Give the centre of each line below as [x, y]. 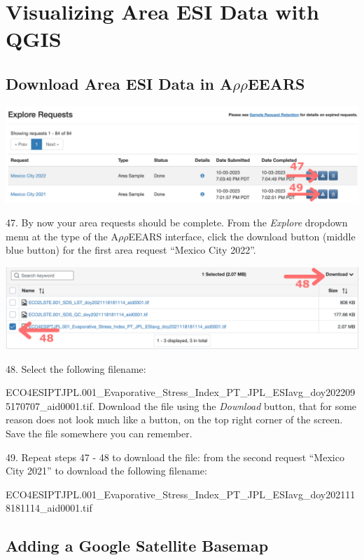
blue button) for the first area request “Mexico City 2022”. [131, 250]
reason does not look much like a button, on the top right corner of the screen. [174, 419]
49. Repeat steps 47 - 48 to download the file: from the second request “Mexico [175, 457]
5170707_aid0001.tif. [50, 405]
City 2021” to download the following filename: [106, 471]
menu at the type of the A [62, 236]
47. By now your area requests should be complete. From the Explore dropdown [177, 223]
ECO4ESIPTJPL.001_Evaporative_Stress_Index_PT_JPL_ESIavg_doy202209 [181, 392]
